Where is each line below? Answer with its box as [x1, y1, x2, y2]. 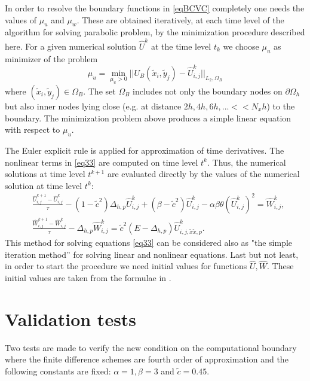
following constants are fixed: [5, 364, 111, 377]
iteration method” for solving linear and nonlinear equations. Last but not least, [5, 248, 299, 260]
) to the [266, 99, 295, 112]
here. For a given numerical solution [5, 39, 137, 52]
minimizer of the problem [5, 52, 98, 65]
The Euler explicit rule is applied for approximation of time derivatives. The [5, 144, 284, 156]
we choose [223, 39, 259, 52]
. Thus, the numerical [207, 156, 286, 168]
